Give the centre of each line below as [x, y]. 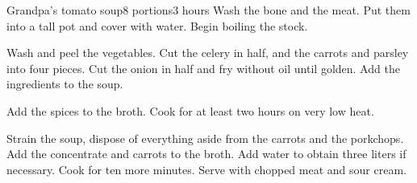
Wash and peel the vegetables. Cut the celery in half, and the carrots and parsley [208, 53]
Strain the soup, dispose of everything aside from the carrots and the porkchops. [205, 138]
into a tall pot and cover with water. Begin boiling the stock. [157, 25]
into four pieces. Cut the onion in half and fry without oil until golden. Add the [203, 68]
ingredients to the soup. [65, 84]
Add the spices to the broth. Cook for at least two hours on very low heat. [190, 110]
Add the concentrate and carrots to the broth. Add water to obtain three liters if [206, 154]
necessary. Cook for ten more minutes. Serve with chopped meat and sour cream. [206, 169]
